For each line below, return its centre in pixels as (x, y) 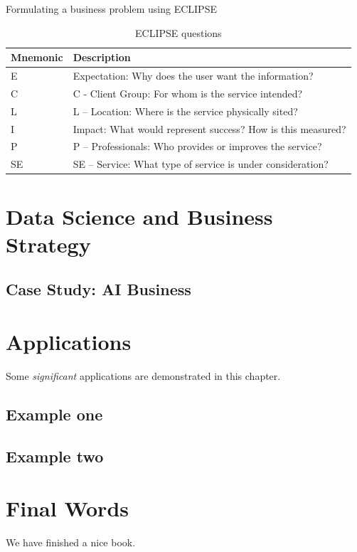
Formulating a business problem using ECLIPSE (111, 9)
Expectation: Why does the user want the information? (193, 76)
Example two (55, 456)
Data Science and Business (139, 216)
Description (102, 57)
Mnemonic (37, 57)
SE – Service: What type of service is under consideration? (201, 164)
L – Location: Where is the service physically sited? (185, 111)
